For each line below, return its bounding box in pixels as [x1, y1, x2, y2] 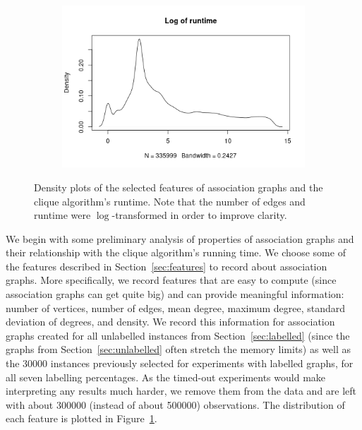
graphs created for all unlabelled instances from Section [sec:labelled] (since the [6, 328, 350, 342]
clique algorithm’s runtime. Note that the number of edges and [34, 193, 306, 208]
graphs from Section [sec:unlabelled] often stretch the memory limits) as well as [6, 342, 351, 357]
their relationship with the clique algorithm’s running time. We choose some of [6, 245, 346, 260]
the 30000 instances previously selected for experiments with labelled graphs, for [6, 356, 354, 371]
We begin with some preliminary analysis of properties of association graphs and [6, 231, 354, 246]
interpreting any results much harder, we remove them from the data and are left [6, 383, 357, 398]
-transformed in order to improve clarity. [111, 208, 287, 222]
